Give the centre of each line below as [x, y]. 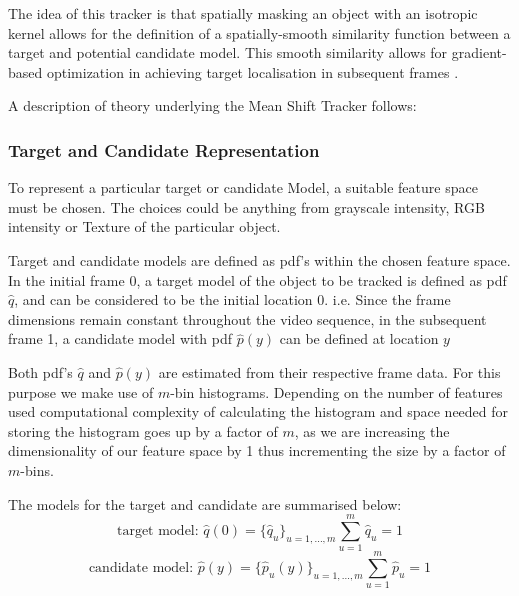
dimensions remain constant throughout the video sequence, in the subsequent [247, 318]
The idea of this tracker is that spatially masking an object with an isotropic [243, 13]
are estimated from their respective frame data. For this [329, 371]
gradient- [479, 52]
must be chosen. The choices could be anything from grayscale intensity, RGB [246, 206]
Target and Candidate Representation [164, 149]
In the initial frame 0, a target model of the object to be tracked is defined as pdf [257, 279]
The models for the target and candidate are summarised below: [205, 503]
